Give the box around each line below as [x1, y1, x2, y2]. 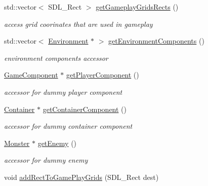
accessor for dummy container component [4, 121, 133, 131]
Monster [4, 137, 30, 148]
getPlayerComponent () [66, 69, 139, 80]
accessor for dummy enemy [4, 155, 88, 165]
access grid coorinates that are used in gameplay [4, 18, 153, 29]
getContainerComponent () [43, 103, 127, 114]
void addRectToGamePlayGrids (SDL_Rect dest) [4, 171, 159, 182]
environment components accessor [4, 52, 108, 63]
